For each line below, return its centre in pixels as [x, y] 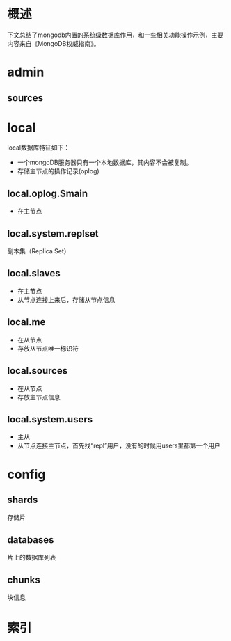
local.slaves [34, 273]
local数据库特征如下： [39, 148]
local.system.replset [53, 234]
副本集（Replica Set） [39, 251]
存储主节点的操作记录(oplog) [58, 171]
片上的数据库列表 [32, 557]
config [26, 474]
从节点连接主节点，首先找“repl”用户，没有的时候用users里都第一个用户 [119, 445]
